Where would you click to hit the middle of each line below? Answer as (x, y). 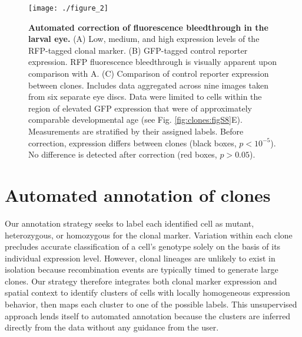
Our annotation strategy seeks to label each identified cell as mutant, (130, 223)
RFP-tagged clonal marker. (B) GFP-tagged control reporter (138, 50)
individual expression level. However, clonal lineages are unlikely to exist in (140, 258)
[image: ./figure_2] (69, 8)
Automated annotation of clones (138, 194)
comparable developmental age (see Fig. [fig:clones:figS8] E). (135, 120)
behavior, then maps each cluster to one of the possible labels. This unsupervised (151, 304)
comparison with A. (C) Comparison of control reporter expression (149, 73)
